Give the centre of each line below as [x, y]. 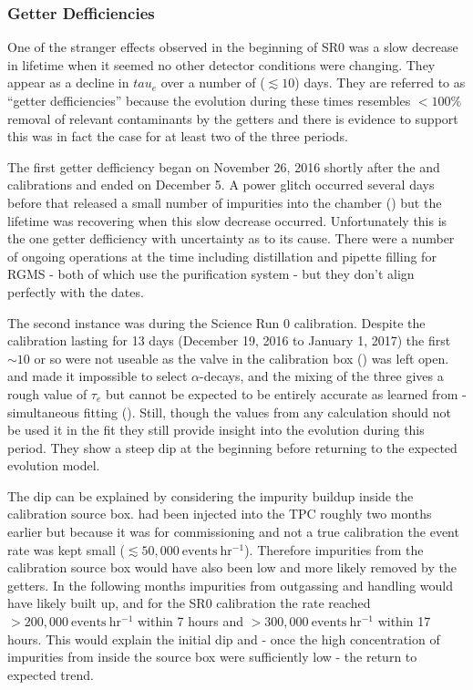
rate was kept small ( [66, 549]
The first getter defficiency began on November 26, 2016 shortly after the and [224, 166]
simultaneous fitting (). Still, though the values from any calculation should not [229, 412]
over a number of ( [213, 82]
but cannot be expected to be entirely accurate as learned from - [286, 393]
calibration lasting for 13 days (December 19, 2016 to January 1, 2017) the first [229, 340]
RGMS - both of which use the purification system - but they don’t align [211, 274]
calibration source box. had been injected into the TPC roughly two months [220, 514]
